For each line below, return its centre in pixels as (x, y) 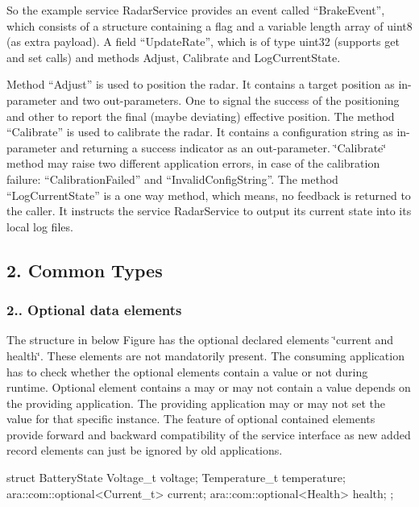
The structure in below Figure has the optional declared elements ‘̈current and (200, 340)
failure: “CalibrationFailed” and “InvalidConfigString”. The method (172, 179)
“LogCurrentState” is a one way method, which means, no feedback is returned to (209, 195)
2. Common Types (85, 270)
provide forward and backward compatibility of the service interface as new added (209, 434)
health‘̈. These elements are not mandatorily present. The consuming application (205, 355)
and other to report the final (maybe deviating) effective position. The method (201, 116)
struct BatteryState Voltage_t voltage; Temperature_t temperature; (176, 478)
